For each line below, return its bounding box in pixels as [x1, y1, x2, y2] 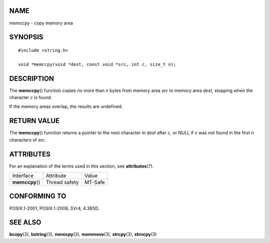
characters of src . [9, 136, 46, 142]
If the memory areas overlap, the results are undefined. [9, 103, 123, 109]
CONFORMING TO [9, 192, 66, 200]
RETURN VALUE [9, 116, 60, 125]
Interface [12, 172, 34, 179]
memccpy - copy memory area [9, 20, 73, 26]
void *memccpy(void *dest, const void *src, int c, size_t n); [18, 61, 176, 67]
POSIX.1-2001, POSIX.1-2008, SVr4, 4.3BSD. [9, 205, 100, 211]
